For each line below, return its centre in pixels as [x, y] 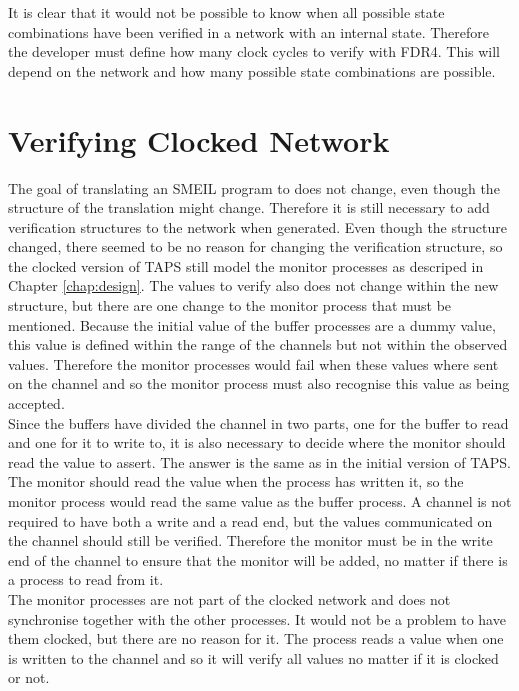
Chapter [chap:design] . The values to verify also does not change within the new [253, 285]
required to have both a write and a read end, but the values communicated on [250, 520]
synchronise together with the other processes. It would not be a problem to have [257, 618]
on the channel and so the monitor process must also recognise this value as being [259, 383]
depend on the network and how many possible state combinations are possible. [252, 70]
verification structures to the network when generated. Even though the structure [257, 226]
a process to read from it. [86, 579]
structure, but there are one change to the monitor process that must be [230, 305]
